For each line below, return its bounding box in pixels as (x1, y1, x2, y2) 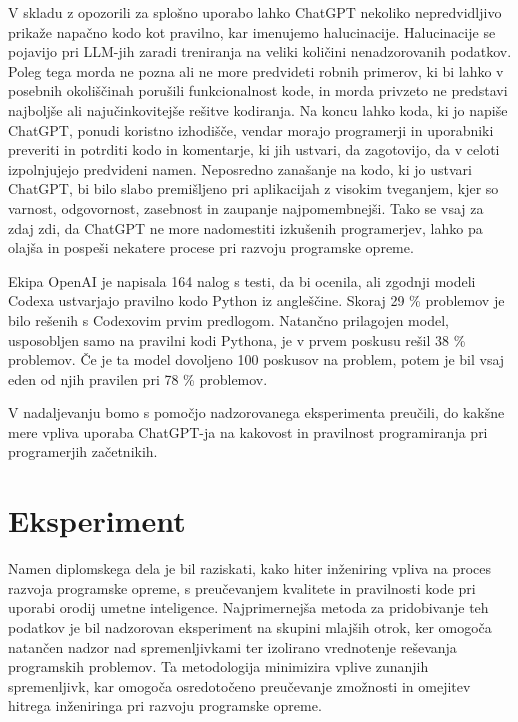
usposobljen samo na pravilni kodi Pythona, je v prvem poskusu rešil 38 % (8, 329, 466, 350)
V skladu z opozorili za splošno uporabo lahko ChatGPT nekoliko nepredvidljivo (8, 2, 502, 22)
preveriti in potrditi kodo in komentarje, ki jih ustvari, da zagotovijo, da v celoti (8, 139, 500, 160)
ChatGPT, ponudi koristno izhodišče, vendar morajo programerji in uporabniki (8, 119, 494, 140)
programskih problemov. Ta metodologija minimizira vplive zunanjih (8, 656, 429, 677)
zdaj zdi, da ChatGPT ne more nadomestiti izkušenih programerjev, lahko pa (8, 217, 483, 238)
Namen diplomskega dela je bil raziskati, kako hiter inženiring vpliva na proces (8, 558, 492, 579)
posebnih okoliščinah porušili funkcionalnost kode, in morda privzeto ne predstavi (8, 80, 508, 101)
